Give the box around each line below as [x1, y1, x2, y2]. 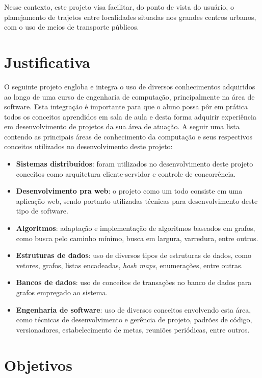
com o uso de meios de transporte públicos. [4, 21, 139, 32]
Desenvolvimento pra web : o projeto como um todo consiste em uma [16, 185, 243, 196]
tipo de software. [16, 205, 68, 216]
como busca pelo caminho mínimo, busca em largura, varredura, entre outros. [16, 232, 258, 243]
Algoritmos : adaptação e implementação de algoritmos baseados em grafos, [16, 223, 255, 233]
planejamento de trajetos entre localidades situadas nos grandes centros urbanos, [4, 11, 256, 22]
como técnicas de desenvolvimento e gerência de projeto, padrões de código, [16, 314, 252, 325]
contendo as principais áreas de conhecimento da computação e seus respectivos [4, 131, 253, 141]
